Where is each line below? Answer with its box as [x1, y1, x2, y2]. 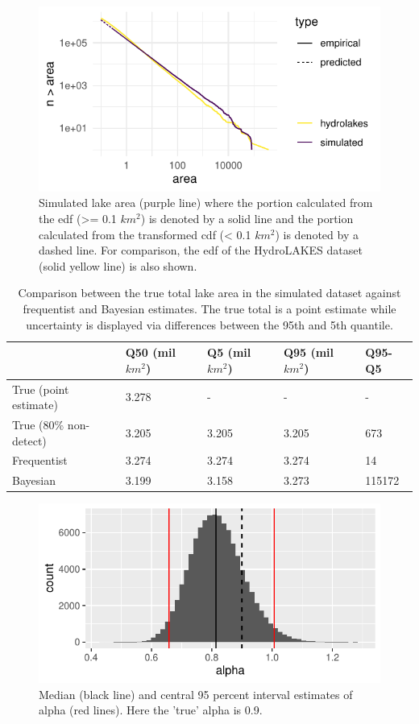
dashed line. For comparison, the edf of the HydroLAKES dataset [39, 242, 363, 259]
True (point [12, 380, 69, 397]
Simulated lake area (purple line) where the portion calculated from [39, 194, 373, 211]
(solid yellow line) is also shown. [39, 257, 197, 274]
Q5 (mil [207, 344, 251, 361]
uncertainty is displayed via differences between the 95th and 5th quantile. [26, 316, 393, 333]
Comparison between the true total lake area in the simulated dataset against [18, 284, 401, 301]
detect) [12, 432, 47, 449]
